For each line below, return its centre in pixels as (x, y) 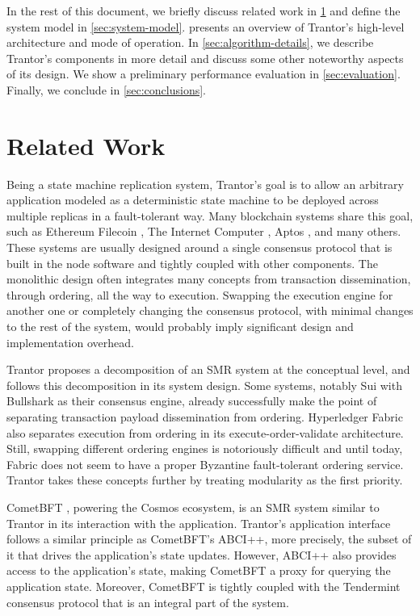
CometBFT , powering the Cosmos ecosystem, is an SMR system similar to (193, 507)
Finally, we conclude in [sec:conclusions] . (107, 89)
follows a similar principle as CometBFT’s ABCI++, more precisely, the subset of (209, 539)
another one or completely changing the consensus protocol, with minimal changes (210, 310)
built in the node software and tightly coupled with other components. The (192, 263)
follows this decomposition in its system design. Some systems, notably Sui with (204, 385)
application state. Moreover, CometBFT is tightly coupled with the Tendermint (204, 586)
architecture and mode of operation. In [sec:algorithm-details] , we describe (190, 42)
